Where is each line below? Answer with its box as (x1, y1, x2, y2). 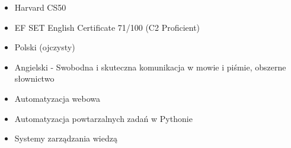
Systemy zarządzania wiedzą (14, 132, 117, 144)
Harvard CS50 (14, 1, 66, 13)
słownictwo (14, 72, 55, 85)
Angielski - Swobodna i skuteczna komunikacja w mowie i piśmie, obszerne (14, 60, 286, 73)
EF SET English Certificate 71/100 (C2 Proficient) (14, 21, 200, 33)
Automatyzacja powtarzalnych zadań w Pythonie (14, 112, 193, 124)
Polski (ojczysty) (14, 41, 75, 53)
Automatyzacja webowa (14, 92, 101, 104)
